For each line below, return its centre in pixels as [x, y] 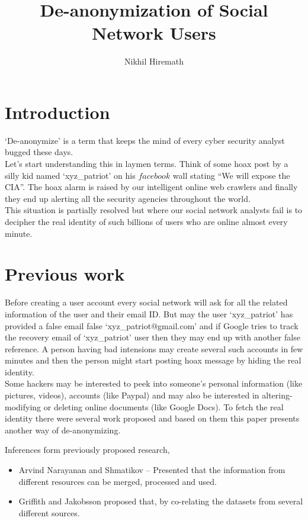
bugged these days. [39, 152]
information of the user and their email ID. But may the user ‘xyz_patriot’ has [149, 313]
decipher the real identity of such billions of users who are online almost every [146, 221]
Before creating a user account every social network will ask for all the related [146, 302]
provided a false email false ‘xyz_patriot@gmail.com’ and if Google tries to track [152, 325]
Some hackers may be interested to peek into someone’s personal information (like [154, 383]
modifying [23, 406]
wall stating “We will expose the [231, 175]
